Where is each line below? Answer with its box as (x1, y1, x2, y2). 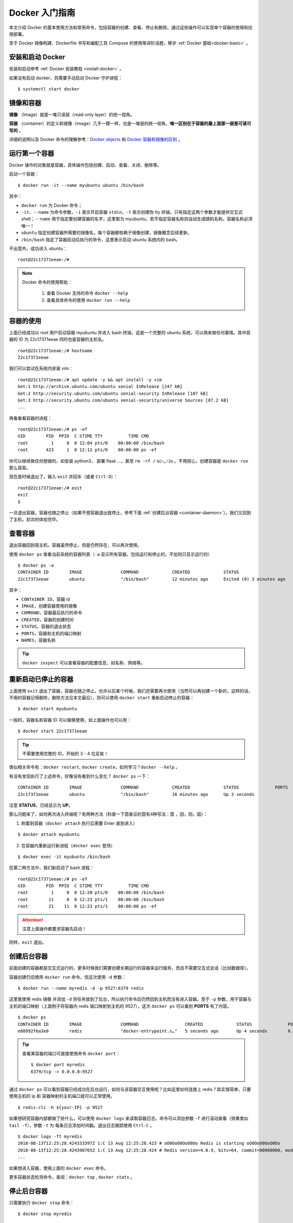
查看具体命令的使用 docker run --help (46, 297, 130, 303)
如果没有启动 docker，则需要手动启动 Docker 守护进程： (9, 75, 123, 81)
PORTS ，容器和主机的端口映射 (21, 630, 82, 636)
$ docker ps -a (18, 563, 54, 568)
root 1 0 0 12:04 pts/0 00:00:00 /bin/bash (18, 440, 165, 446)
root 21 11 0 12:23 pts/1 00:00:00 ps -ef (18, 904, 157, 909)
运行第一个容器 (9, 149, 54, 158)
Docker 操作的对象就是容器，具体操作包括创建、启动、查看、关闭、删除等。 (9, 162, 162, 168)
